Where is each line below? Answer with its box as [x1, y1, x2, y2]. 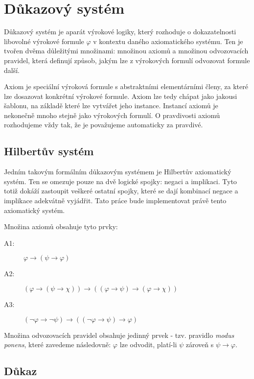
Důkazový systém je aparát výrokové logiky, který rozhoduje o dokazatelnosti [4, 26, 236, 37]
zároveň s [185, 339, 214, 350]
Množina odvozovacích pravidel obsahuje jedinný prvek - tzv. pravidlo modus [4, 330, 234, 340]
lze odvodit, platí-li [119, 339, 177, 350]
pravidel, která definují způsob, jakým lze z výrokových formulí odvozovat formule [4, 55, 250, 65]
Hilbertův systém [4, 143, 94, 159]
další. [4, 65, 20, 75]
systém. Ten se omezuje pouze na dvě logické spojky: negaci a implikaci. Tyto [4, 176, 237, 186]
